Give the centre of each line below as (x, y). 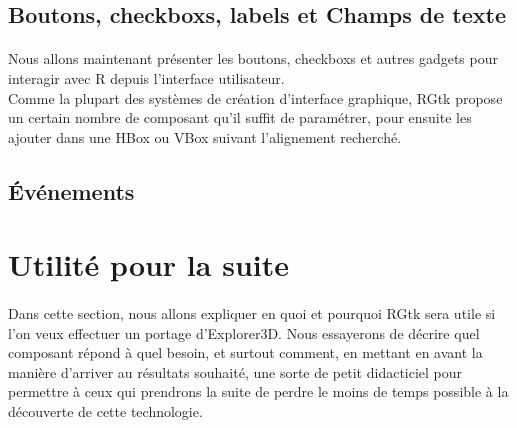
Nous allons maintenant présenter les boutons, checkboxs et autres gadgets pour (253, 58)
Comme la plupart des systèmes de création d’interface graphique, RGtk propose (255, 97)
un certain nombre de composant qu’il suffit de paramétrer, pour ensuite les (240, 117)
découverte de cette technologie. (105, 411)
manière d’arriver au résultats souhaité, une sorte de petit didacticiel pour (235, 371)
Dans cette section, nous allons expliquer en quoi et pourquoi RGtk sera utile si (252, 313)
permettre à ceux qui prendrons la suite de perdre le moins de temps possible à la (258, 391)
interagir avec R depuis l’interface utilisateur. (146, 77)
